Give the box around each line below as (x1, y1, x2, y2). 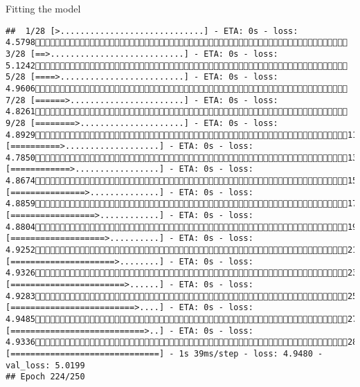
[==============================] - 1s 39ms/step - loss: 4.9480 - (6, 348, 323, 359)
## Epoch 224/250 (6, 372, 85, 382)
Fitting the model (6, 1, 81, 15)
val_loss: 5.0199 (6, 360, 85, 370)
